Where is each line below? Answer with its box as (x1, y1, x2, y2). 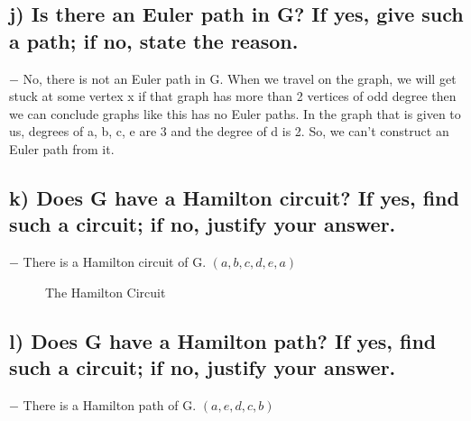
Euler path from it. (9, 139, 115, 158)
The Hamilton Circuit (45, 282, 166, 301)
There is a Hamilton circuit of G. (23, 252, 207, 271)
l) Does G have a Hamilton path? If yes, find (9, 326, 437, 354)
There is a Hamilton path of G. (23, 395, 197, 414)
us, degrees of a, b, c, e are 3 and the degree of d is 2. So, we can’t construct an (9, 122, 449, 141)
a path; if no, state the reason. (9, 26, 299, 54)
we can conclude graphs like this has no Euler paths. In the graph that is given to (9, 104, 461, 123)
